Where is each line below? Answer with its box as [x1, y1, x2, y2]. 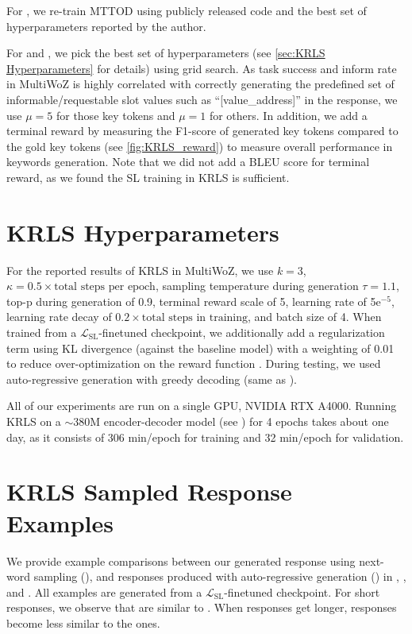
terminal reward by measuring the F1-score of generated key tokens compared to [6, 122, 399, 139]
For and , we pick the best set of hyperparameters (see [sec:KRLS [6, 44, 325, 61]
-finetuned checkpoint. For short [224, 583, 380, 600]
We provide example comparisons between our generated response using [6, 552, 356, 569]
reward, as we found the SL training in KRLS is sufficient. [6, 168, 290, 185]
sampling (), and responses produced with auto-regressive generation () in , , [33, 568, 406, 585]
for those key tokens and [56, 106, 175, 123]
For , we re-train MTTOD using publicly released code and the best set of [6, 2, 367, 18]
